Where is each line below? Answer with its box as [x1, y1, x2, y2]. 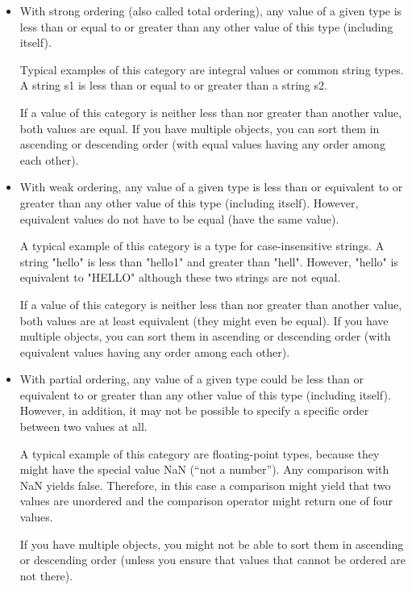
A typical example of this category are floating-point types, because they [19, 445, 380, 462]
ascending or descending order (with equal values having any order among [19, 136, 385, 153]
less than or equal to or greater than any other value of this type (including [19, 18, 393, 35]
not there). [19, 567, 73, 584]
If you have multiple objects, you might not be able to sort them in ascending [19, 535, 404, 552]
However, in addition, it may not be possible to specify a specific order [19, 402, 369, 419]
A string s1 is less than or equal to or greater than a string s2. [19, 77, 327, 94]
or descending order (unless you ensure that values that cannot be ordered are [19, 551, 406, 568]
